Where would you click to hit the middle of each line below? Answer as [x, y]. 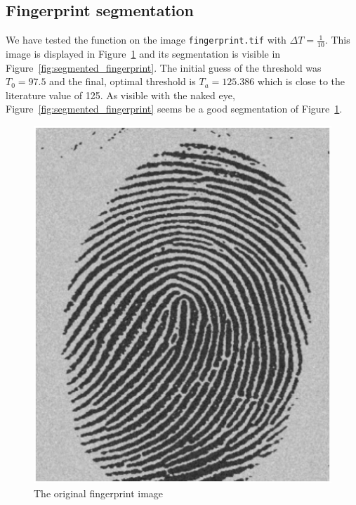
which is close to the [301, 81]
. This [337, 40]
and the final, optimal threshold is [123, 81]
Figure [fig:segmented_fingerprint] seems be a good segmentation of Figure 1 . [174, 109]
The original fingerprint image [99, 493]
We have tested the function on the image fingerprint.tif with [146, 40]
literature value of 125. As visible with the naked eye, [120, 95]
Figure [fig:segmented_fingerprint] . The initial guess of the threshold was [164, 67]
